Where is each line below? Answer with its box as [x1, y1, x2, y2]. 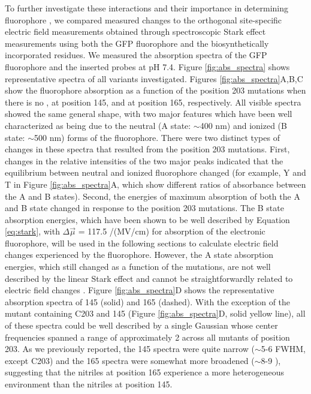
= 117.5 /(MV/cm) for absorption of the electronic [78, 225, 265, 237]
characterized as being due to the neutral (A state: [5, 119, 191, 131]
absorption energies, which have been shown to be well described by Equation [5, 213, 290, 225]
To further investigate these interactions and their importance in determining [5, 2, 288, 14]
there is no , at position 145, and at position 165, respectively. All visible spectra [5, 95, 301, 108]
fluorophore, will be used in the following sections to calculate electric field [5, 236, 279, 249]
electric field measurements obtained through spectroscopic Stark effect [5, 25, 266, 38]
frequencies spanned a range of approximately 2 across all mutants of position [5, 330, 290, 343]
